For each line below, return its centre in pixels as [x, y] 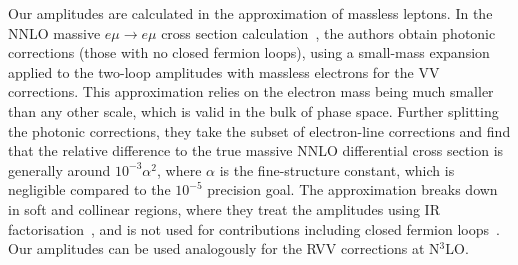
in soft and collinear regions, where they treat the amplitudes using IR [224, 208]
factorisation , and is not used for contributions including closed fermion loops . [254, 228]
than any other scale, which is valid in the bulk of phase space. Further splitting [253, 110]
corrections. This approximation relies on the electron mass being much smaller [251, 91]
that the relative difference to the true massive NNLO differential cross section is [256, 150]
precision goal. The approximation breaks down [352, 189]
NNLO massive [54, 32]
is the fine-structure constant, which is [337, 169]
